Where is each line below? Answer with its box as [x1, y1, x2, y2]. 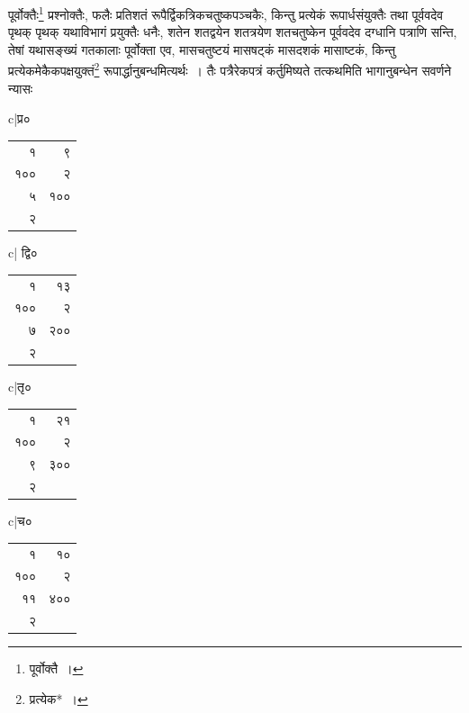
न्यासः [8, 78, 33, 97]
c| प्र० [8, 109, 31, 128]
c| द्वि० [8, 243, 38, 262]
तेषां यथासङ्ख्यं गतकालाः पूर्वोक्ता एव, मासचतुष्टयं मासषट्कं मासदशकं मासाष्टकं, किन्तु [8, 40, 396, 59]
